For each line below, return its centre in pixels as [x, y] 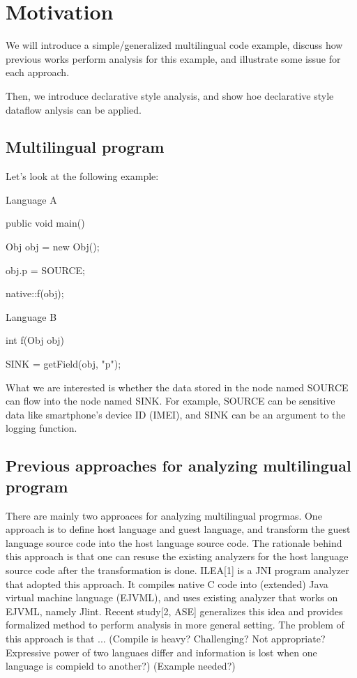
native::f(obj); [35, 293]
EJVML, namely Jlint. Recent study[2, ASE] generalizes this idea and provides [174, 611]
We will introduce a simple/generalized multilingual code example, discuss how [174, 45]
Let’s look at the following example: [82, 176]
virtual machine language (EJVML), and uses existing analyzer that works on [172, 597]
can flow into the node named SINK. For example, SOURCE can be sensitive [170, 401]
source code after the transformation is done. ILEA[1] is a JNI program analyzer [177, 570]
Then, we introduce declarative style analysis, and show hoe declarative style [170, 95]
